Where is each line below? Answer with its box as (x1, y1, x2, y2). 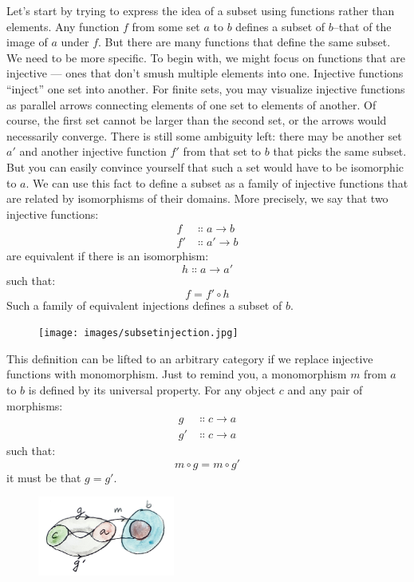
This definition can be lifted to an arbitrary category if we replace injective (6, 350, 373, 366)
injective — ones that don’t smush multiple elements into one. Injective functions (6, 65, 404, 81)
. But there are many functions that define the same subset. (98, 34, 391, 50)
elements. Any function (6, 18, 120, 34)
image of (6, 34, 48, 50)
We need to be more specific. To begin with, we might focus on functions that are (6, 49, 406, 65)
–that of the (333, 18, 392, 34)
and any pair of (287, 382, 363, 398)
